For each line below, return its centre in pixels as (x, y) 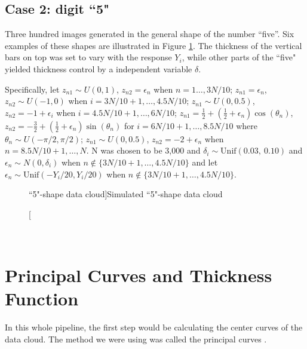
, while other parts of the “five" (239, 57)
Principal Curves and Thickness (139, 275)
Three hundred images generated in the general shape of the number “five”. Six (150, 34)
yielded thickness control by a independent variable (99, 68)
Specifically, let (32, 89)
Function (42, 299)
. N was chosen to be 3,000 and (143, 150)
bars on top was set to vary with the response (88, 57)
